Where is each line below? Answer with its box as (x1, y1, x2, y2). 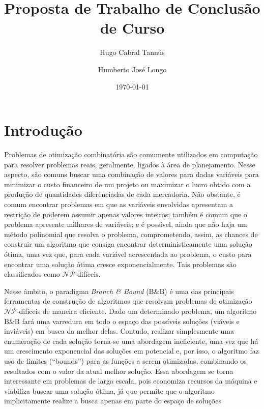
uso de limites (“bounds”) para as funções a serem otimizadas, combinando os (4, 355, 247, 366)
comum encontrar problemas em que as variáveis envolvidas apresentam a (4, 199, 233, 209)
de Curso (100, 17, 165, 38)
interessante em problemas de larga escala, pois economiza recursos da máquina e (4, 375, 257, 386)
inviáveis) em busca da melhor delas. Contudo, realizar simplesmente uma (4, 326, 234, 336)
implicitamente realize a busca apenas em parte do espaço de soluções (4, 395, 221, 406)
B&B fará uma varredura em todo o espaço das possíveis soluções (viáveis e (4, 315, 240, 326)
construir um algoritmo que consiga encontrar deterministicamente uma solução (4, 239, 252, 249)
